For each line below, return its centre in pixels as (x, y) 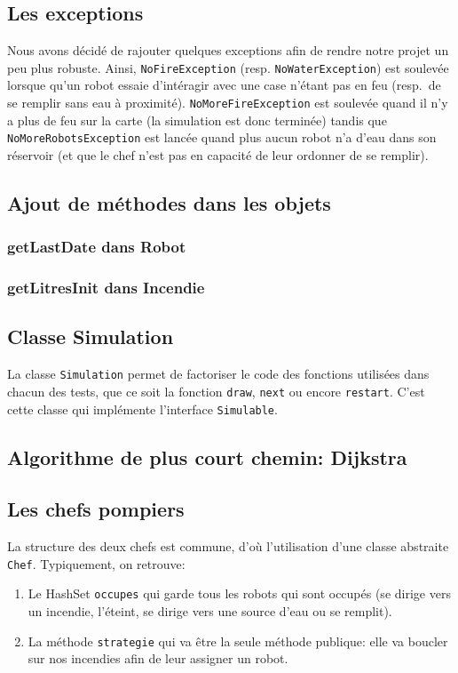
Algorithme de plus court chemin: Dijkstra (207, 457)
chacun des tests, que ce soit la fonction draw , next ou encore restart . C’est (216, 391)
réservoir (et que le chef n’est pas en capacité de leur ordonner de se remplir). (218, 154)
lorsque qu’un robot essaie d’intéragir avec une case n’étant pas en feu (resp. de (224, 85)
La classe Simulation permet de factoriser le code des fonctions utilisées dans (218, 374)
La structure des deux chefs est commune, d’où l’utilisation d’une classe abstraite (228, 546)
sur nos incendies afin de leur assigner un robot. (158, 658)
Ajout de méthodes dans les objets (169, 202)
